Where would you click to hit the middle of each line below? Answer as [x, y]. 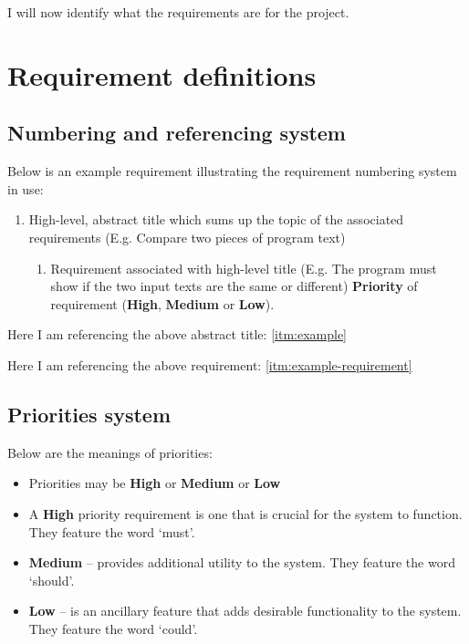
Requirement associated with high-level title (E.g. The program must [244, 268]
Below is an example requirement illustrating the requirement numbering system [232, 171]
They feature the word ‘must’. [112, 531]
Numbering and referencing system [177, 133]
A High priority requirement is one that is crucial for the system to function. [245, 513]
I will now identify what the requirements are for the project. [178, 12]
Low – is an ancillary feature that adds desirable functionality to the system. [245, 611]
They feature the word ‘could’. [113, 628]
